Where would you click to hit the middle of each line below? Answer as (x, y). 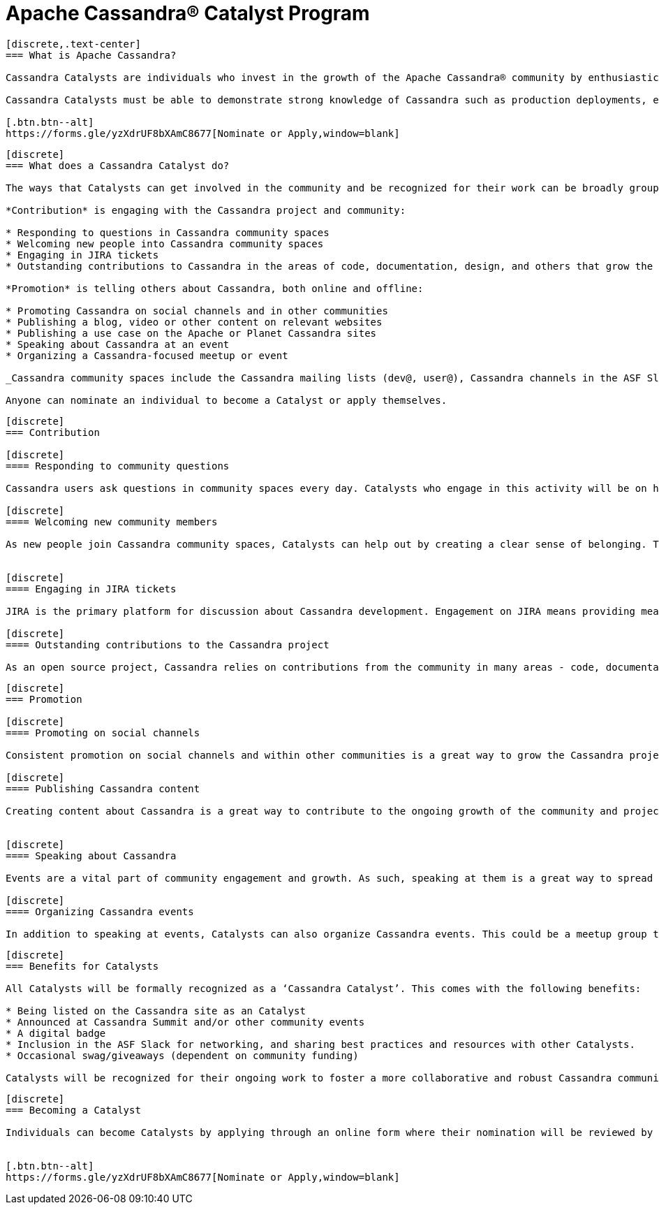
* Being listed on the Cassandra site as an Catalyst (156, 1011)
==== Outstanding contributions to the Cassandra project (168, 644)
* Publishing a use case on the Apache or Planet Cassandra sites (191, 333)
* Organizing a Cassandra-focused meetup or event (147, 355)
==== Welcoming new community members (112, 522)
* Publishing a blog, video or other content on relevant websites (194, 322)
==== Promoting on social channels (103, 732)
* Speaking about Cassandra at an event (118, 344)
